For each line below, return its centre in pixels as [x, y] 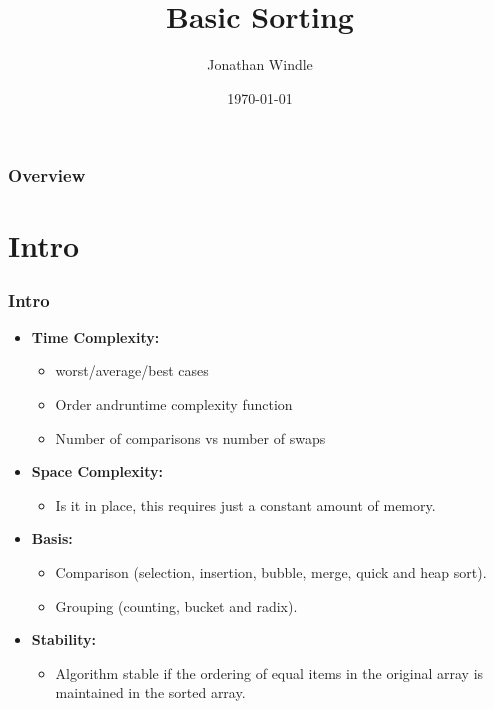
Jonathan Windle [260, 64]
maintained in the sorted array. [150, 692]
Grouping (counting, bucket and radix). [176, 605]
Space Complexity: [97, 471]
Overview [47, 175]
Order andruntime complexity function [174, 404]
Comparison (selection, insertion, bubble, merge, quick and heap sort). [271, 571]
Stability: [63, 639]
